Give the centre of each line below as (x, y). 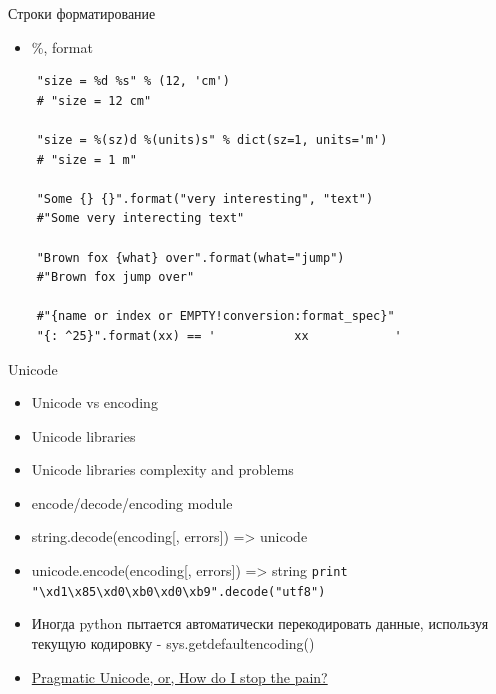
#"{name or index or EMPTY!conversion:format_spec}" (215, 316)
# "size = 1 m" (86, 159)
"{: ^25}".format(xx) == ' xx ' (219, 335)
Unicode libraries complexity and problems (162, 469)
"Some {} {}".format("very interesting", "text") (205, 198)
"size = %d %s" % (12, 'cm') (133, 81)
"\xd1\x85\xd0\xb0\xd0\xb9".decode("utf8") (178, 591)
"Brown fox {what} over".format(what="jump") (190, 257)
